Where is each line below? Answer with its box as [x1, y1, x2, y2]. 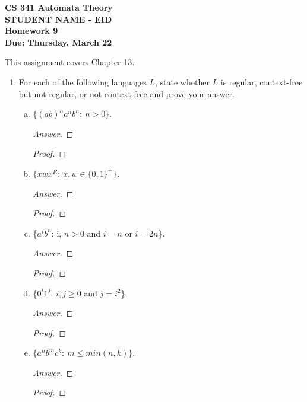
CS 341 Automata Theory [5, 1, 113, 13]
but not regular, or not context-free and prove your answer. [18, 87, 235, 100]
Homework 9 [5, 24, 58, 37]
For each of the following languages [18, 75, 147, 88]
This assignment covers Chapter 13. [5, 56, 135, 68]
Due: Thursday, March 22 [5, 36, 112, 48]
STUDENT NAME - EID [5, 12, 112, 25]
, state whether [155, 75, 210, 88]
